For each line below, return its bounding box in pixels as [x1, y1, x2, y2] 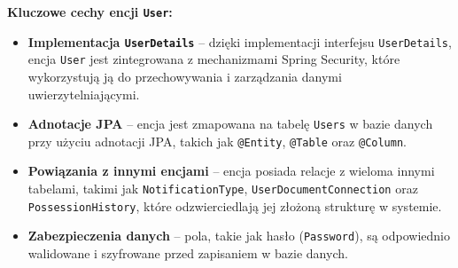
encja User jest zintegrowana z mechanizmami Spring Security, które [27, 50, 400, 68]
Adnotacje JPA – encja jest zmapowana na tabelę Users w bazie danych [27, 114, 433, 133]
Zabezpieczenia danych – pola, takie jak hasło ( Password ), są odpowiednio [27, 226, 451, 245]
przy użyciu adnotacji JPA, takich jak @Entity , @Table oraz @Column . [27, 131, 408, 150]
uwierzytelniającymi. [27, 84, 140, 103]
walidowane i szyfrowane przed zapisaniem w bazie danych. [27, 244, 348, 263]
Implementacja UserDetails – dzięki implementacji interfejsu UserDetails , [27, 32, 452, 51]
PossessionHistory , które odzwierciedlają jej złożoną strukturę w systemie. [27, 196, 442, 215]
